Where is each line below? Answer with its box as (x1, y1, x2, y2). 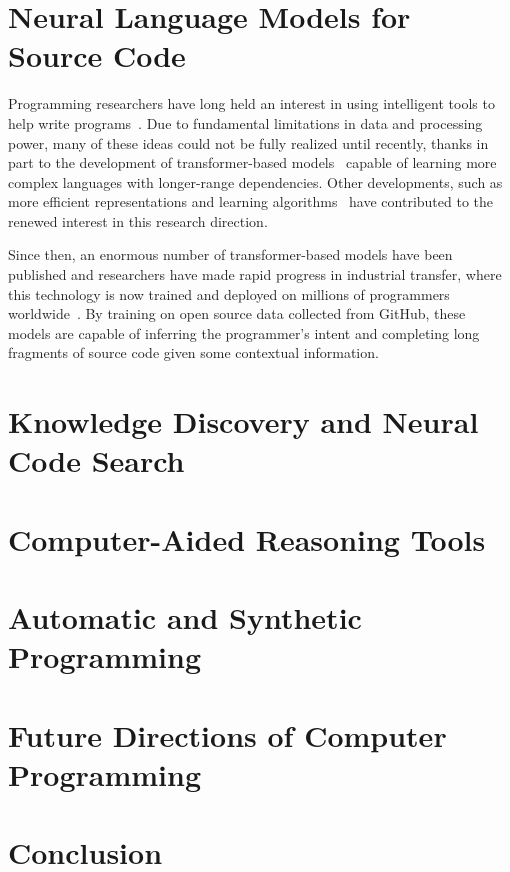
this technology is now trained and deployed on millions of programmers (8, 283, 450, 304)
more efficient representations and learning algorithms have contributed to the (8, 191, 494, 212)
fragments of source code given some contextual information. (8, 342, 379, 363)
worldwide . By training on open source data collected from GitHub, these (8, 303, 466, 324)
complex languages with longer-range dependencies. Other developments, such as (8, 171, 503, 192)
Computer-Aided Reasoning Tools (8, 518, 486, 559)
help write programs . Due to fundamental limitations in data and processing (8, 112, 483, 133)
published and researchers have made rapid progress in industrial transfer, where (8, 264, 502, 285)
